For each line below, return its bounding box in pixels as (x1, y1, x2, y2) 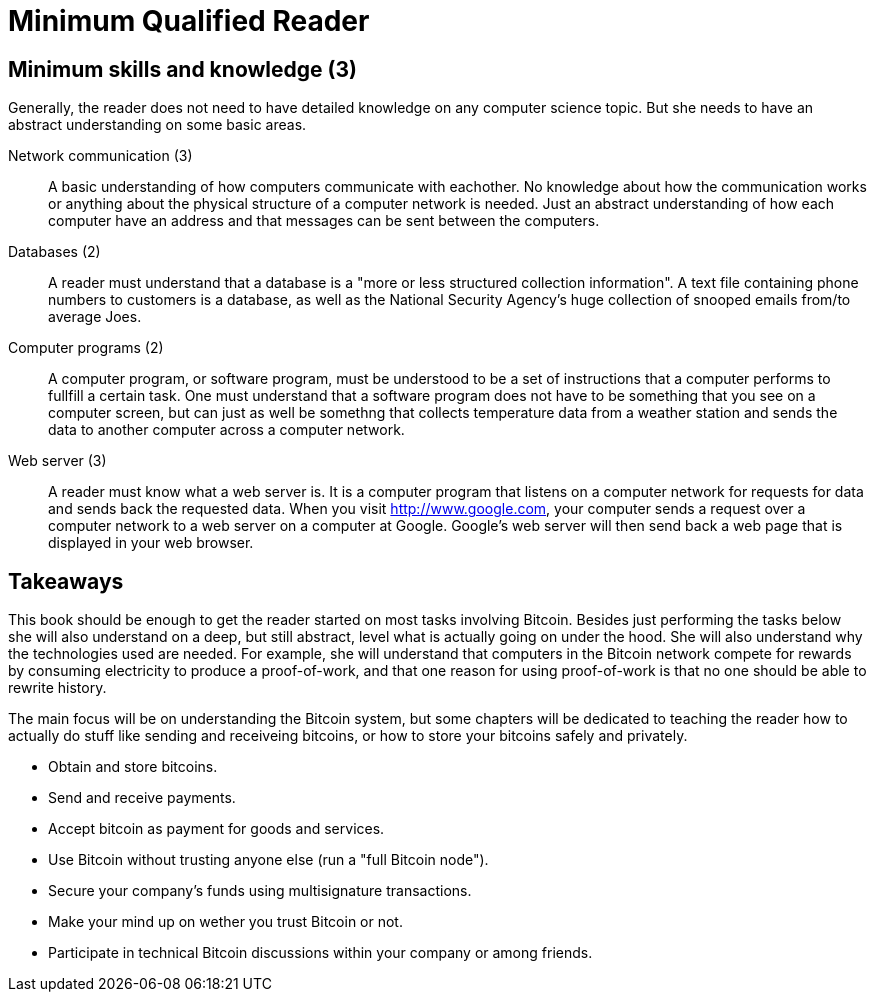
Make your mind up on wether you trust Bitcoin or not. (48, 913, 403, 931)
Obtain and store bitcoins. (48, 758, 218, 776)
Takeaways (8, 568, 124, 594)
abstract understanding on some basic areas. (8, 116, 307, 134)
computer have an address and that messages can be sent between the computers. (48, 212, 600, 230)
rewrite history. (8, 679, 107, 697)
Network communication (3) (8, 147, 193, 165)
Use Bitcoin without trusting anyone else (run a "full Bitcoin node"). (48, 851, 489, 869)
